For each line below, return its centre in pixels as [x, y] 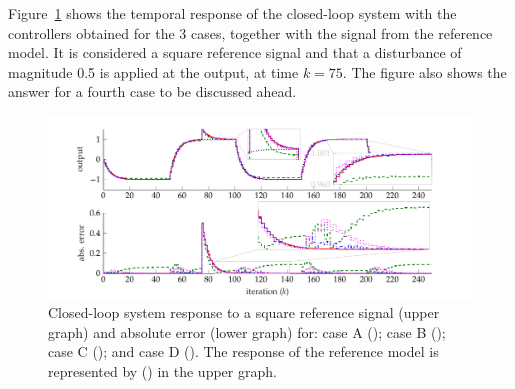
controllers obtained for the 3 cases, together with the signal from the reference [250, 32]
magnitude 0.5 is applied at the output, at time [153, 71]
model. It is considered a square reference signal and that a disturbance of [235, 52]
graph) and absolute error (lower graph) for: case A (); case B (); [247, 331]
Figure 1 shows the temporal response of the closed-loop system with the [232, 13]
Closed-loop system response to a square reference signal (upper [244, 312]
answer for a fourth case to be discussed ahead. [152, 91]
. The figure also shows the [424, 71]
